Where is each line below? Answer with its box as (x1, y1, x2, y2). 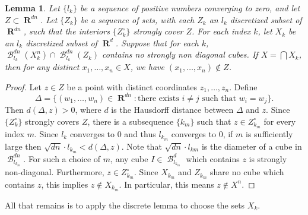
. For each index (192, 25, 251, 37)
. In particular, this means (119, 178, 214, 190)
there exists (138, 94, 179, 103)
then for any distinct (5, 61, 80, 73)
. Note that (121, 140, 162, 152)
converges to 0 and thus (69, 127, 156, 140)
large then (5, 140, 42, 152)
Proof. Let (5, 80, 42, 93)
